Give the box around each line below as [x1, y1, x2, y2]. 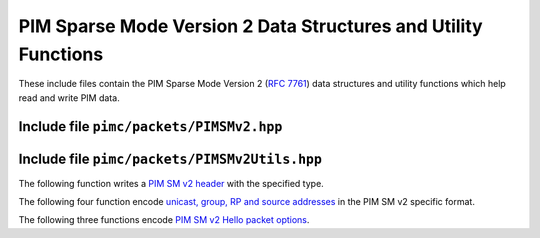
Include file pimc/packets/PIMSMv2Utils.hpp [18, 150, 322, 167]
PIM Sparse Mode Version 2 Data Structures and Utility [18, 15, 484, 37]
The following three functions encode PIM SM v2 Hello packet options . [18, 214, 310, 226]
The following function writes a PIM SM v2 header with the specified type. [18, 177, 324, 189]
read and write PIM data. [18, 91, 120, 104]
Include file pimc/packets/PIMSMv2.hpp [18, 118, 283, 135]
